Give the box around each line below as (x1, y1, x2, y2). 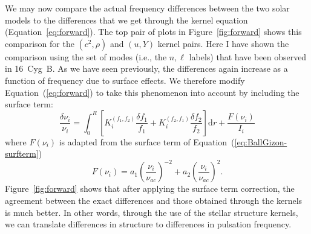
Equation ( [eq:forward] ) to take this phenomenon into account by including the (5, 86, 300, 98)
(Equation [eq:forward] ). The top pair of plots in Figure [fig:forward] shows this (5, 25, 302, 38)
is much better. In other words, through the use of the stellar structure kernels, (5, 206, 298, 218)
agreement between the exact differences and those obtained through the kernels (5, 194, 303, 207)
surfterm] (5, 147, 39, 160)
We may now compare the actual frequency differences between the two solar (5, 2, 290, 14)
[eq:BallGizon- (234, 135, 287, 148)
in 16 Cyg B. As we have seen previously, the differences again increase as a (5, 62, 288, 75)
